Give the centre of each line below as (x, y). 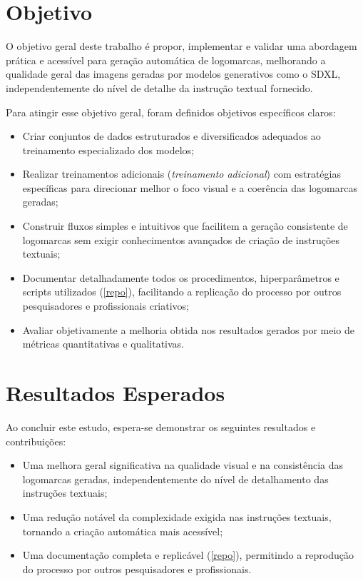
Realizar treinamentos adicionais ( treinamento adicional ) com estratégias (181, 174)
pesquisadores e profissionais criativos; (106, 306)
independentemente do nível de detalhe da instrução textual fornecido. (159, 87)
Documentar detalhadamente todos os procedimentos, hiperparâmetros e (181, 277)
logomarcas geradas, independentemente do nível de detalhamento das (175, 479)
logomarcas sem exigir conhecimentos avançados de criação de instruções (181, 239)
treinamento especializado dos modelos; (108, 150)
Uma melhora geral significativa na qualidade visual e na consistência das (183, 465)
